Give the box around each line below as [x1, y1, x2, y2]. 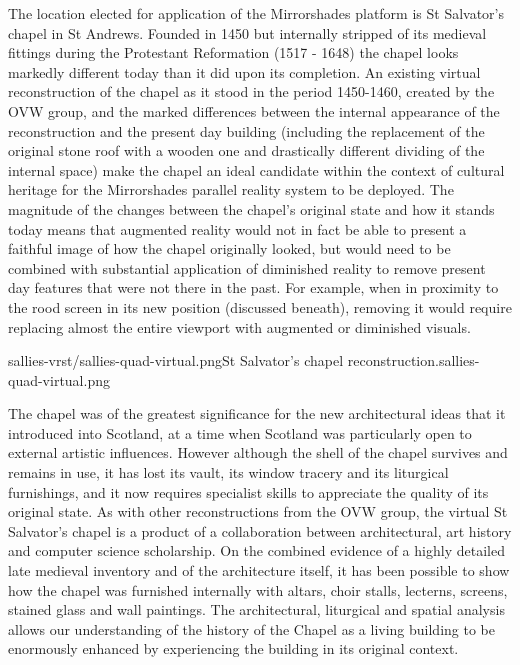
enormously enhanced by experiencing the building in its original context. [8, 638, 459, 659]
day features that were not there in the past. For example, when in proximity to [8, 277, 499, 298]
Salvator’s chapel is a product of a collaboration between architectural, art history [8, 520, 512, 541]
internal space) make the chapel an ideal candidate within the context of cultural [8, 159, 505, 180]
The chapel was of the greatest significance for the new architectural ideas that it [8, 403, 506, 424]
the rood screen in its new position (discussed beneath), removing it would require [8, 296, 512, 317]
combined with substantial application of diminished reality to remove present [8, 257, 486, 278]
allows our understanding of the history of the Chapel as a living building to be [8, 618, 495, 639]
